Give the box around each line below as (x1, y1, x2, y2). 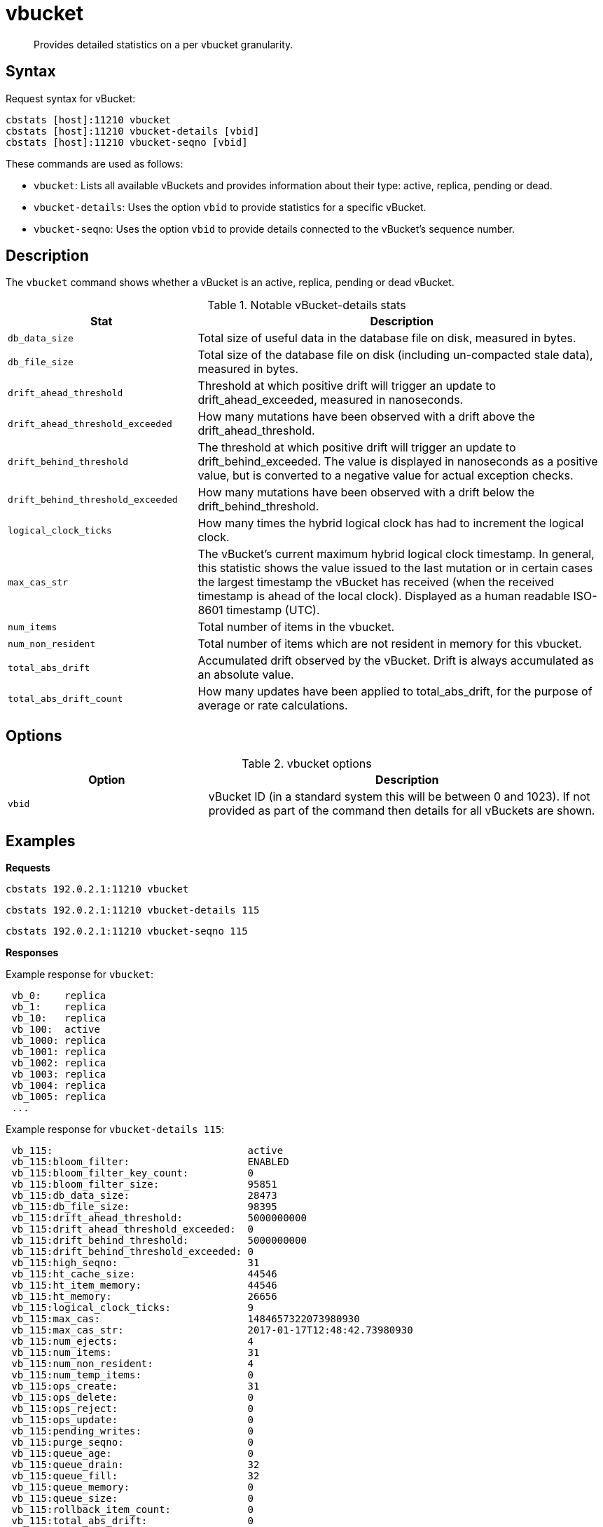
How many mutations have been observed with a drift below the (197, 485, 535, 500)
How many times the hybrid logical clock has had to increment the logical (197, 516, 584, 531)
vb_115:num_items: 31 (11, 1347, 260, 1359)
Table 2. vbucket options (242, 756, 372, 771)
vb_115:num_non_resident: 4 (11, 1358, 254, 1370)
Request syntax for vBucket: (6, 92, 136, 104)
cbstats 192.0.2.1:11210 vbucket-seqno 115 (6, 925, 248, 937)
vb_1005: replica (11, 1091, 106, 1103)
